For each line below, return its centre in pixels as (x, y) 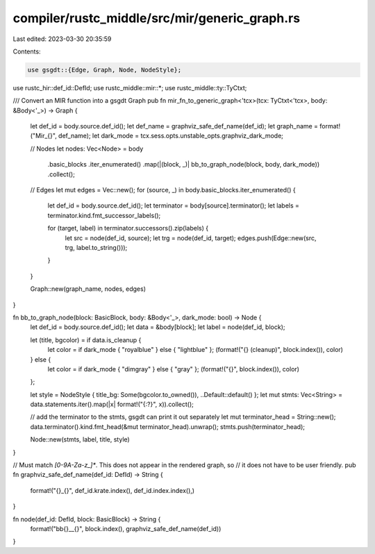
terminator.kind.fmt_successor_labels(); (104, 215)
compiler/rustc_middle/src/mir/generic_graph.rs (157, 18)
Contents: (27, 51)
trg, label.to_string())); (96, 247)
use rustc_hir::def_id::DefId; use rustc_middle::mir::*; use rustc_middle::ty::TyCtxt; (130, 87)
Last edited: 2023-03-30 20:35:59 (62, 39)
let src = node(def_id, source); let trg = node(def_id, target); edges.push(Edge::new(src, (191, 238)
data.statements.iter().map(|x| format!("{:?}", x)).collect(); (112, 404)
